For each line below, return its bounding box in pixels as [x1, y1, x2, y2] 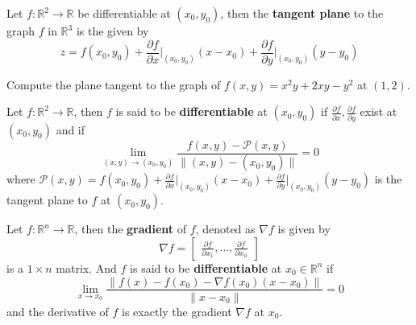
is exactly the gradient [122, 302, 232, 319]
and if [56, 121, 85, 138]
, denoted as [195, 220, 256, 237]
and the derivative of [6, 302, 109, 319]
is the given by [76, 23, 149, 39]
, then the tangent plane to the [220, 5, 384, 21]
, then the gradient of [74, 220, 187, 237]
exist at [360, 103, 397, 120]
